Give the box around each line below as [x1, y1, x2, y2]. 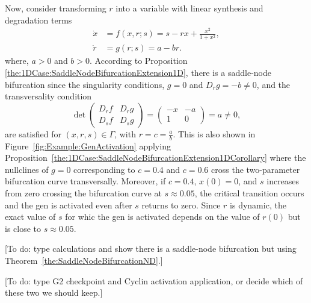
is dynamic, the [230, 198, 286, 211]
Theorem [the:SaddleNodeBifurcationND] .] [5, 254, 163, 266]
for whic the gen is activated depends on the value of [65, 210, 260, 223]
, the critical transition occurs [194, 187, 304, 199]
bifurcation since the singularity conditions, [5, 78, 165, 90]
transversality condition [5, 90, 92, 102]
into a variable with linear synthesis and [115, 2, 263, 14]
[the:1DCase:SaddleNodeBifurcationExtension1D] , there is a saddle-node [5, 66, 271, 79]
